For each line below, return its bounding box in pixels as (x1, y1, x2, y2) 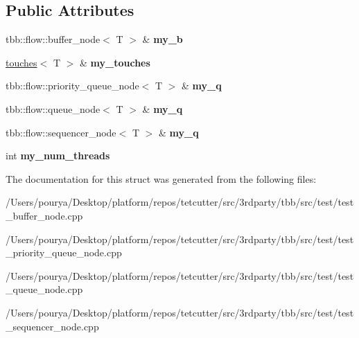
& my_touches (79, 55, 150, 69)
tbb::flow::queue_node (6, 101, 100, 116)
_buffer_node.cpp (6, 208, 83, 222)
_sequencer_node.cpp (6, 319, 99, 333)
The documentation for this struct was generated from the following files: (6, 171, 317, 186)
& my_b (142, 32, 183, 46)
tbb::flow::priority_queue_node (6, 78, 139, 93)
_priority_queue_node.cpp (6, 245, 122, 260)
